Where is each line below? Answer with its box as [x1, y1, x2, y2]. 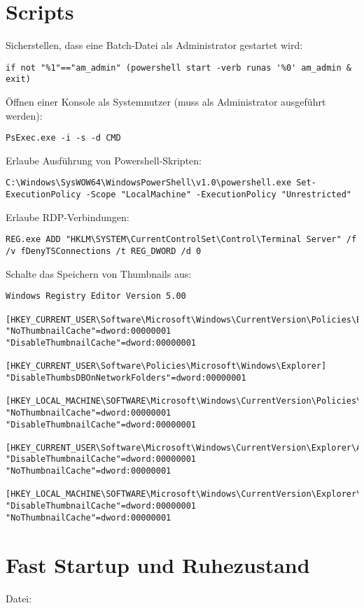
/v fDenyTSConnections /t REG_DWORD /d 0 [6, 246, 202, 257]
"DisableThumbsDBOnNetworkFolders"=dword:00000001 [6, 372, 246, 383]
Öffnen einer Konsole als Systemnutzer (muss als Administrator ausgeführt [6, 94, 326, 109]
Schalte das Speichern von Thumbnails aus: [6, 266, 192, 281]
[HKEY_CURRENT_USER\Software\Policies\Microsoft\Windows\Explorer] [6, 361, 327, 372]
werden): [6, 108, 43, 122]
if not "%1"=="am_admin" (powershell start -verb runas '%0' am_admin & [6, 62, 351, 73]
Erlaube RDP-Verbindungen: [6, 209, 129, 224]
